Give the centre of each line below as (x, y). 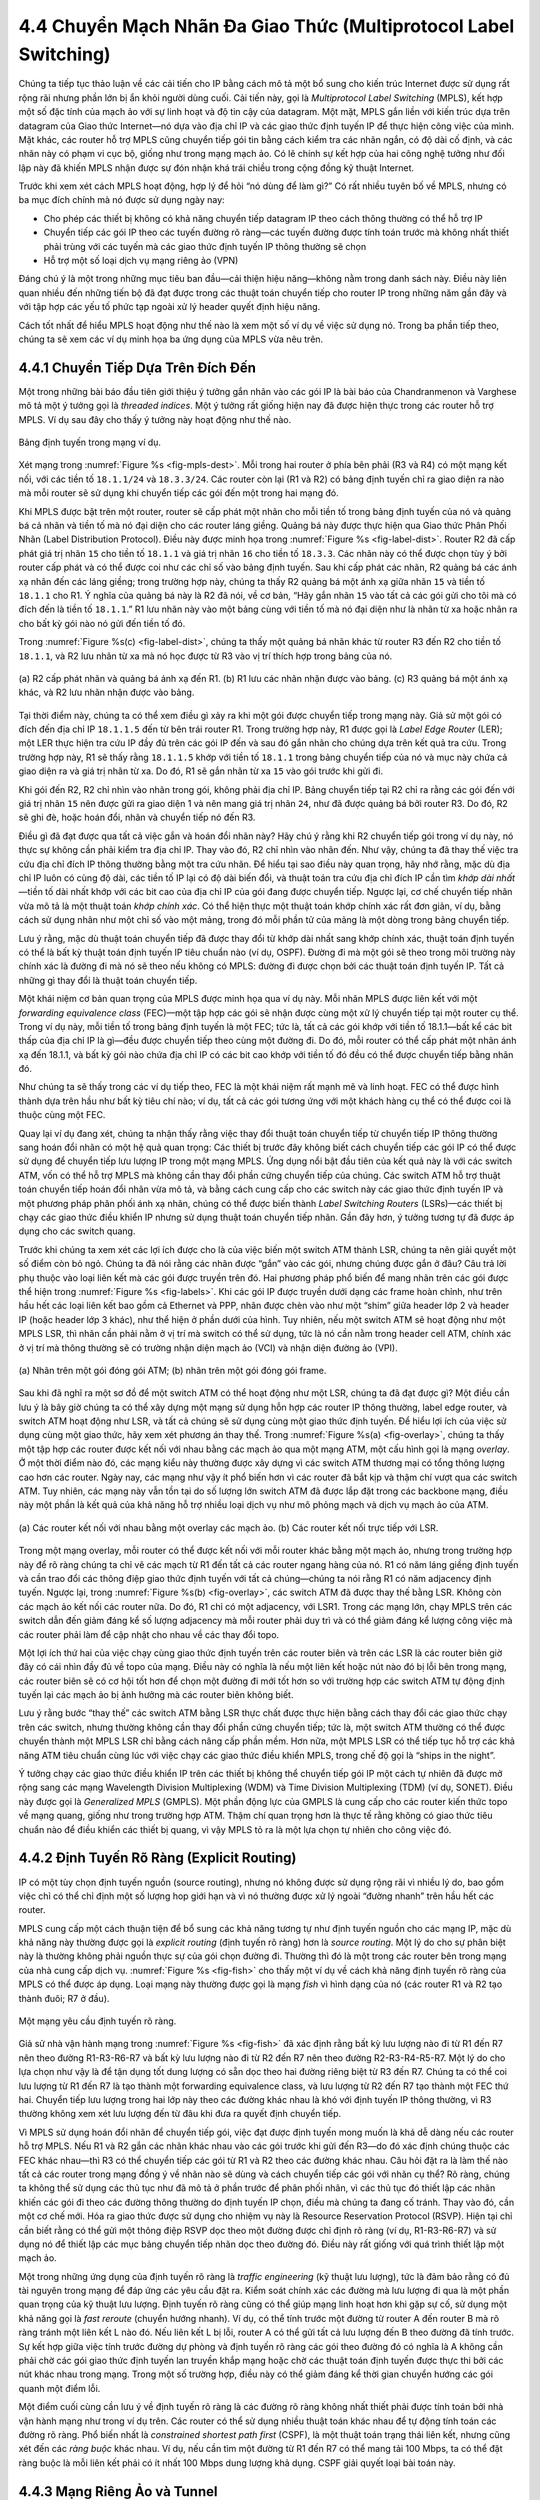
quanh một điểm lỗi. (59, 2388)
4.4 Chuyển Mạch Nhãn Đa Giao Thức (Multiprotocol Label (266, 26)
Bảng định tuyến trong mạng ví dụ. (90, 442)
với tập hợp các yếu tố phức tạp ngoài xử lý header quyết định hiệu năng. (169, 307)
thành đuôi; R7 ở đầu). (64, 1998)
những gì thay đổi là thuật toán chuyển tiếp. (108, 980)
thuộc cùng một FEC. (62, 1115)
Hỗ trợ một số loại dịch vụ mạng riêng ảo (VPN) (141, 261)
